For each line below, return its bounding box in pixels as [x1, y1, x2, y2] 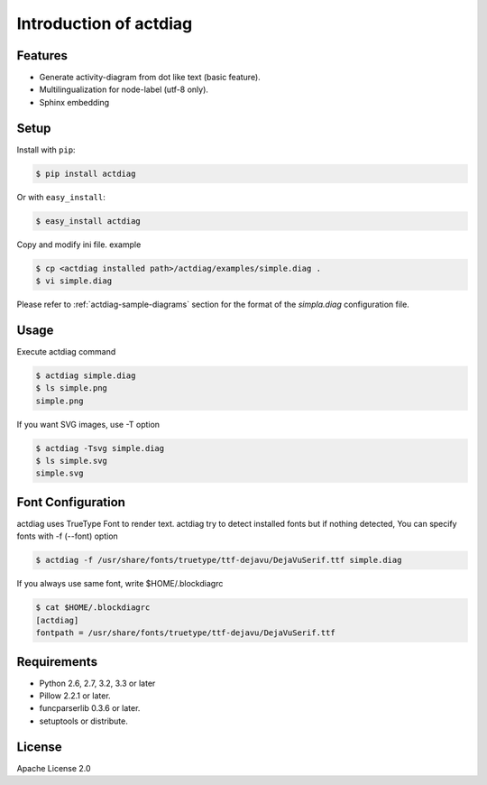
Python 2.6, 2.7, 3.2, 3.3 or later [39, 678, 156, 688]
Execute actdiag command [16, 346, 116, 356]
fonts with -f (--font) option [16, 531, 119, 541]
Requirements [16, 654, 98, 670]
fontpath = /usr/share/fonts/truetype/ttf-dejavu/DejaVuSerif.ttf [35, 628, 335, 638]
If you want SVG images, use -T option [16, 419, 161, 429]
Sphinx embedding [39, 97, 110, 107]
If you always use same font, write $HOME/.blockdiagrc [16, 578, 224, 589]
